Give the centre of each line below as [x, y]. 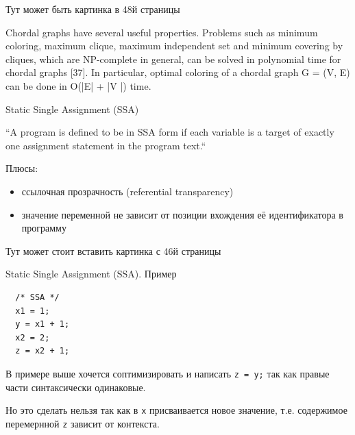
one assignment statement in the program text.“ [106, 145]
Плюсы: [22, 168]
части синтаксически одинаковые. [76, 387]
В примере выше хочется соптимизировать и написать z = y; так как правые [168, 373]
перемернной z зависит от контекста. [83, 423]
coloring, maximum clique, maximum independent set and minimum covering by [174, 46]
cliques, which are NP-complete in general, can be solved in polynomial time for [173, 59]
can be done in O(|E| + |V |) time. [78, 85]
